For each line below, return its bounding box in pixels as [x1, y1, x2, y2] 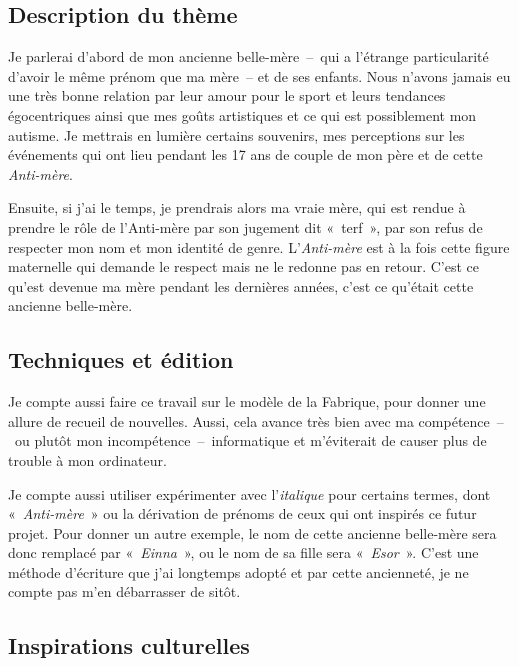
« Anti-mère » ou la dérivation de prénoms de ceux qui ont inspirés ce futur [8, 503, 477, 524]
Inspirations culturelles [8, 630, 250, 661]
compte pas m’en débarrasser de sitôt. [8, 581, 241, 602]
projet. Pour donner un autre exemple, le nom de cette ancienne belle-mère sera [8, 522, 497, 543]
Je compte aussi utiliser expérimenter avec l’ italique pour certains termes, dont [8, 483, 491, 504]
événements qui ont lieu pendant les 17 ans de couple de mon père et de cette [8, 144, 483, 165]
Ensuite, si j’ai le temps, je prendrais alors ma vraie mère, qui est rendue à [8, 197, 466, 218]
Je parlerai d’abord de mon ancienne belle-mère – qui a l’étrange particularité [8, 46, 489, 67]
